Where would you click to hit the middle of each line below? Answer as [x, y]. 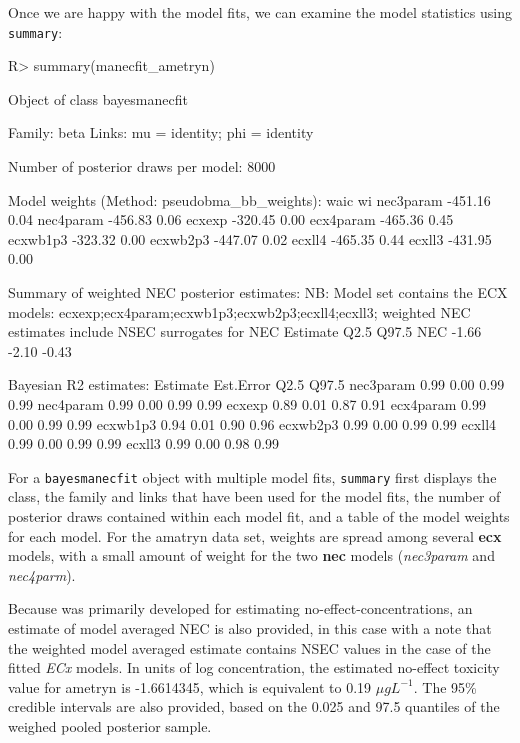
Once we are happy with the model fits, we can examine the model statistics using [260, 12]
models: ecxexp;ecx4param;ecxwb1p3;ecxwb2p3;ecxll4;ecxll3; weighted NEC [239, 311]
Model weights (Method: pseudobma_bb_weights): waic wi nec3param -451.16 [249, 199]
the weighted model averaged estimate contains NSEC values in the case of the [249, 647]
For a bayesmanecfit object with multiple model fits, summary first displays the [252, 476]
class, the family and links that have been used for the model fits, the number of [254, 496]
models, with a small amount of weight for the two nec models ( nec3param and [251, 555]
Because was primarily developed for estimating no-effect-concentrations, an [240, 608]
